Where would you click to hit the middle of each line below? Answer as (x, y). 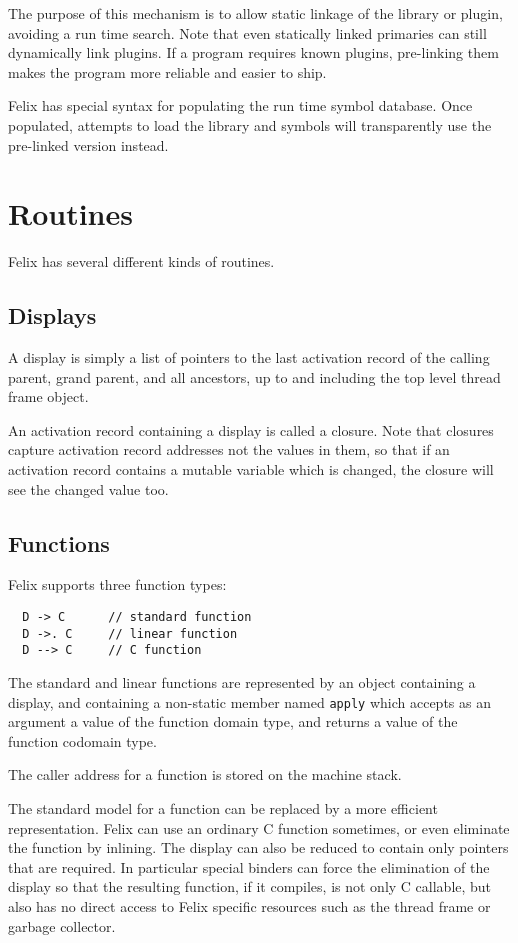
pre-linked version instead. (88, 144)
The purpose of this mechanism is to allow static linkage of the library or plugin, (255, 13)
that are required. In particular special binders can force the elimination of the (249, 866)
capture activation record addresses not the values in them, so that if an (229, 449)
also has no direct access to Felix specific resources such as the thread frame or (249, 906)
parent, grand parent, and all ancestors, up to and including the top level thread (254, 376)
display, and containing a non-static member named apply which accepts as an (249, 701)
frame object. (48, 396)
